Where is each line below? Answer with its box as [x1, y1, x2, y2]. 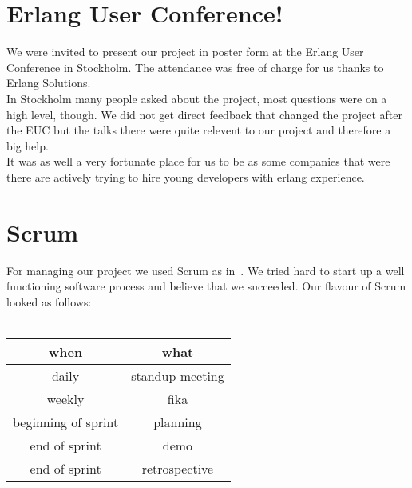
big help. [6, 137, 49, 154]
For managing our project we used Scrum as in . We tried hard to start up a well [6, 262, 405, 278]
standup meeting [131, 366, 224, 385]
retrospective [141, 458, 214, 478]
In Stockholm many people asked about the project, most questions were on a [6, 90, 387, 106]
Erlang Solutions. [6, 74, 91, 91]
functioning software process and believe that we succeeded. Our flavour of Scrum [6, 278, 406, 294]
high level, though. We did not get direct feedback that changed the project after [6, 106, 402, 122]
